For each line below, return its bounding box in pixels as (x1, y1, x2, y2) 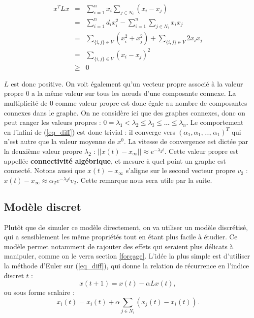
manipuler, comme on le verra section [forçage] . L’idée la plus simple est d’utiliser (4, 251, 250, 261)
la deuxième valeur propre (4, 145, 82, 156)
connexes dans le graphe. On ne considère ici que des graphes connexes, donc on (4, 107, 246, 117)
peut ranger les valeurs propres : (4, 117, 101, 127)
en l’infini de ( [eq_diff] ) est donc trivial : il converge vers (4, 126, 175, 137)
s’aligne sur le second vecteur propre (126, 165, 235, 175)
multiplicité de (4, 98, 48, 108)
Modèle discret (4, 199, 81, 214)
